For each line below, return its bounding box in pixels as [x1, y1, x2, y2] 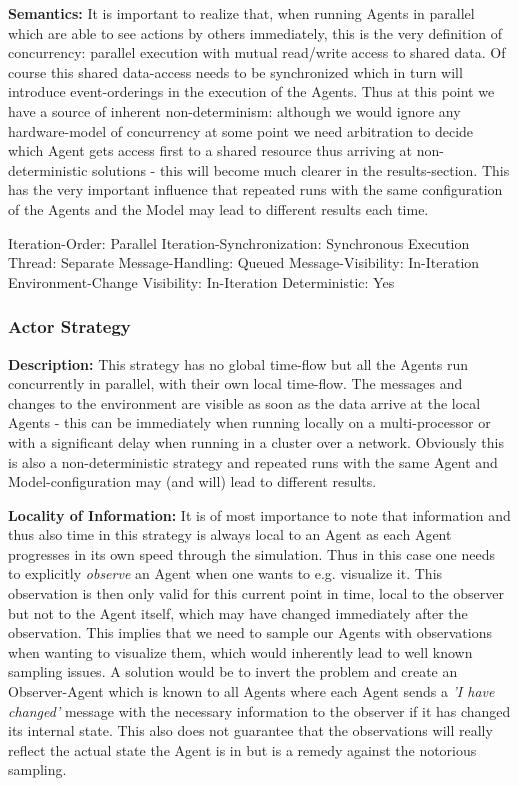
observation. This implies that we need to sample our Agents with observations [8, 622, 493, 643]
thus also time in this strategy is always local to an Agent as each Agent [8, 524, 452, 545]
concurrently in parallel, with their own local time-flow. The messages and [8, 373, 463, 394]
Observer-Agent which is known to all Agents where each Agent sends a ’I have [8, 681, 495, 702]
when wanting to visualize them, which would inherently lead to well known [8, 641, 473, 662]
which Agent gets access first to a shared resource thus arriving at [8, 140, 412, 161]
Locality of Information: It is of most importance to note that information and [8, 504, 511, 525]
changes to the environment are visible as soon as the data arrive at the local [8, 392, 481, 413]
